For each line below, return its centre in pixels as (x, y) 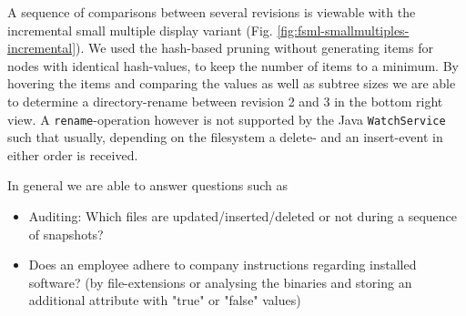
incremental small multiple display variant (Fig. (140, 30)
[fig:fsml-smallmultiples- (343, 30)
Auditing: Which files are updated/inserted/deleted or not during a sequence (243, 216)
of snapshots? (66, 234)
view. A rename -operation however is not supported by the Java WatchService (227, 119)
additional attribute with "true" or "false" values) (165, 300)
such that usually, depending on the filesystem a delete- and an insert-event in (225, 137)
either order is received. (73, 154)
